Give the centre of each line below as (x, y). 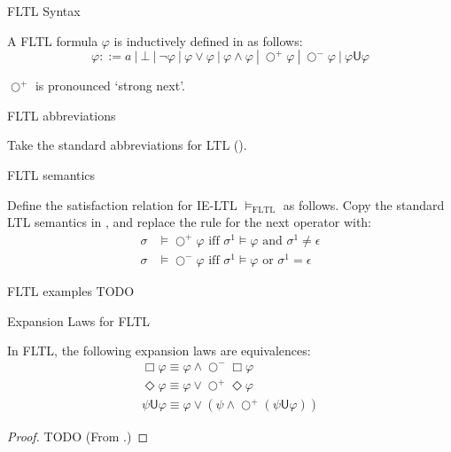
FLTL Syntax (44, 11)
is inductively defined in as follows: (208, 40)
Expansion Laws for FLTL (79, 320)
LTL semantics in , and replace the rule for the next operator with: (190, 222)
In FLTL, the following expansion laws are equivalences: (159, 351)
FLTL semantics (51, 174)
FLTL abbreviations (62, 115)
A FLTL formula (53, 40)
